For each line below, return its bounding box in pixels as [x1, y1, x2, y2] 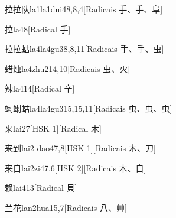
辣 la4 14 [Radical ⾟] [5, 82, 75, 95]
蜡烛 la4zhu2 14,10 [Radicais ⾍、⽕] [5, 62, 131, 74]
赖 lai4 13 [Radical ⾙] [5, 181, 77, 194]
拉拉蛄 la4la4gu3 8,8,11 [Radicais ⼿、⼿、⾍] [5, 43, 164, 55]
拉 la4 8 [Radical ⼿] [5, 22, 71, 35]
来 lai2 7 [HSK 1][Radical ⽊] [5, 122, 102, 134]
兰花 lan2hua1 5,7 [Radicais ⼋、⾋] [5, 201, 127, 213]
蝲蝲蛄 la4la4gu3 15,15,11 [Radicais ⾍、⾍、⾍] [5, 102, 172, 114]
